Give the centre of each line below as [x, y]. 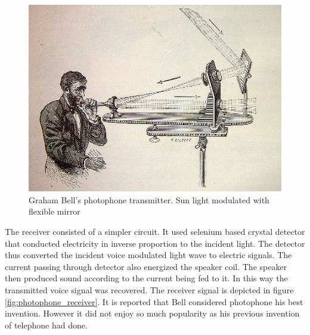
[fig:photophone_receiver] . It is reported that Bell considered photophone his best [154, 301]
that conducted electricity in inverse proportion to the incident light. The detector [155, 243]
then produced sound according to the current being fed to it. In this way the [146, 278]
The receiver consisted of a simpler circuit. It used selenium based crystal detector [155, 231]
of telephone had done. [46, 325]
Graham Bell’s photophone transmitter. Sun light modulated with [149, 199]
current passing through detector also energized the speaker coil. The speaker [146, 266]
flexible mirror [55, 211]
